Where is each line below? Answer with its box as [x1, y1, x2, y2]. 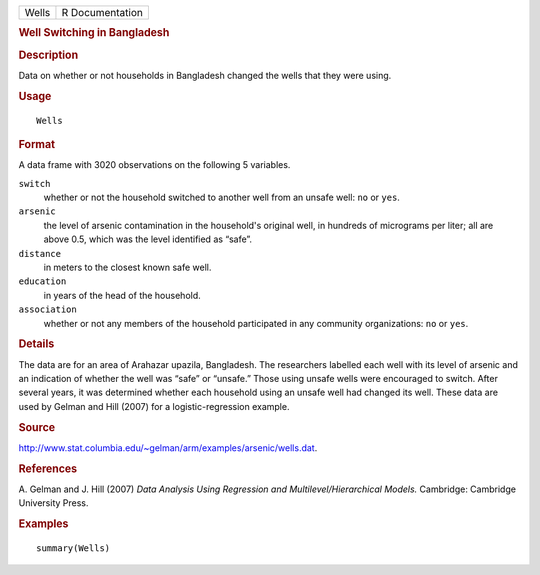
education [18, 276, 67, 287]
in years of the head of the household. [43, 289, 202, 301]
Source [18, 420, 56, 434]
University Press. [18, 497, 89, 509]
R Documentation [61, 6, 144, 19]
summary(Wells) [36, 542, 111, 554]
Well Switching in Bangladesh [18, 26, 170, 40]
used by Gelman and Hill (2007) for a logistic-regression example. [18, 400, 290, 412]
